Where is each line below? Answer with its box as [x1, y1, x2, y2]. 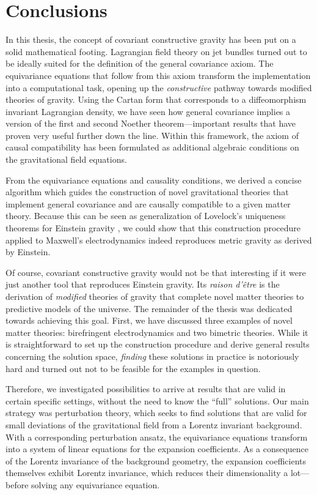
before [5, 478, 29, 491]
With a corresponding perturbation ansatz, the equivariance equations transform [5, 430, 308, 443]
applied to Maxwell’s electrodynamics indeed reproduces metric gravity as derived [5, 233, 312, 246]
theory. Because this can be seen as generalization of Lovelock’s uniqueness [5, 209, 286, 222]
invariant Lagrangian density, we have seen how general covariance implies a [5, 105, 291, 117]
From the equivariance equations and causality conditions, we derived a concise [5, 173, 302, 186]
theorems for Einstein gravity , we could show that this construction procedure [5, 221, 301, 234]
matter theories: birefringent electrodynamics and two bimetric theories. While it [5, 326, 308, 338]
